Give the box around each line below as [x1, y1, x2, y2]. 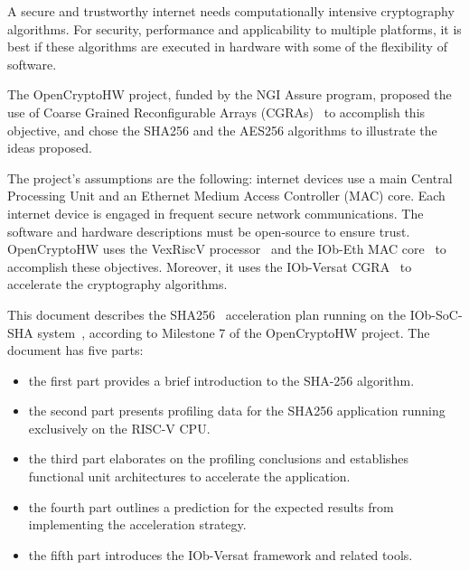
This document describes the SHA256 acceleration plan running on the [7, 304, 406, 323]
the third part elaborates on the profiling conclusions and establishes [28, 449, 409, 468]
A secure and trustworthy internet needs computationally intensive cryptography [7, 2, 455, 20]
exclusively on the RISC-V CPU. [28, 418, 211, 437]
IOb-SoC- [409, 304, 463, 323]
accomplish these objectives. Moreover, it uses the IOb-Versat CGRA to [7, 257, 412, 276]
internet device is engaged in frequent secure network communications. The [7, 203, 424, 222]
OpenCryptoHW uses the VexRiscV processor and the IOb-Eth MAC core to [7, 239, 446, 258]
